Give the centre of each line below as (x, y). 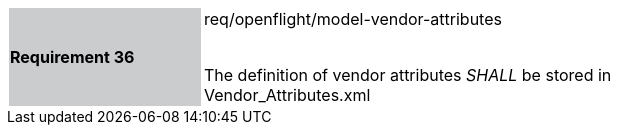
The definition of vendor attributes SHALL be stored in (408, 75)
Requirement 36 (72, 57)
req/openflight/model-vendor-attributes (353, 19)
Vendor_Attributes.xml (287, 95)
